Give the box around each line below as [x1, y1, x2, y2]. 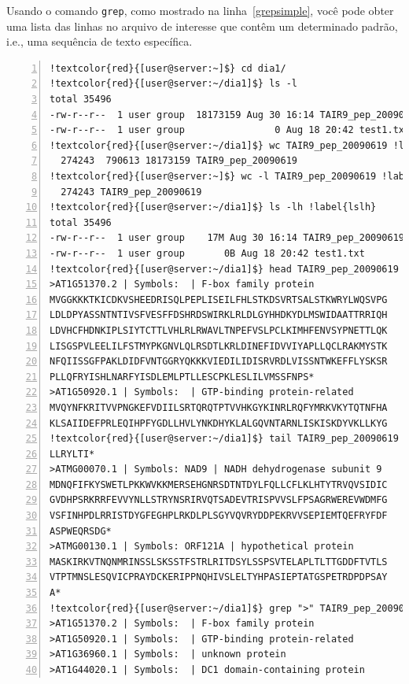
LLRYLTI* [50, 448, 95, 460]
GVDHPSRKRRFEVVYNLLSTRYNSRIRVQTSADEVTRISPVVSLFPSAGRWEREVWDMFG [50, 494, 388, 506]
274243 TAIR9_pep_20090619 [61, 186, 202, 198]
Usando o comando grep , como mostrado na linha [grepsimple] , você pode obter [6, 2, 394, 18]
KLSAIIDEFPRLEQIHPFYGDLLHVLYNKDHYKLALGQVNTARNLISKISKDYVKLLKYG [50, 417, 388, 429]
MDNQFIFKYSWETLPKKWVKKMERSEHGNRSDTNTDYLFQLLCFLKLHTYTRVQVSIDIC [50, 479, 388, 490]
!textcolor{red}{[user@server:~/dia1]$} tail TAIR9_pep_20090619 [50, 433, 399, 445]
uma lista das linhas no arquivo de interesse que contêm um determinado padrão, [6, 17, 398, 34]
